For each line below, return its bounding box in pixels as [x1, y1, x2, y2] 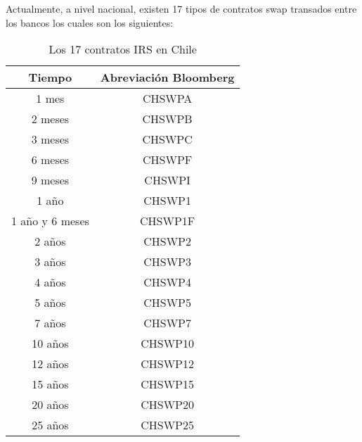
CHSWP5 [143, 294, 192, 311]
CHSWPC [142, 131, 193, 148]
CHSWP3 [143, 253, 192, 270]
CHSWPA [142, 90, 193, 107]
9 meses [31, 172, 70, 189]
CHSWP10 [141, 335, 195, 352]
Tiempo [28, 69, 72, 86]
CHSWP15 [141, 376, 195, 393]
